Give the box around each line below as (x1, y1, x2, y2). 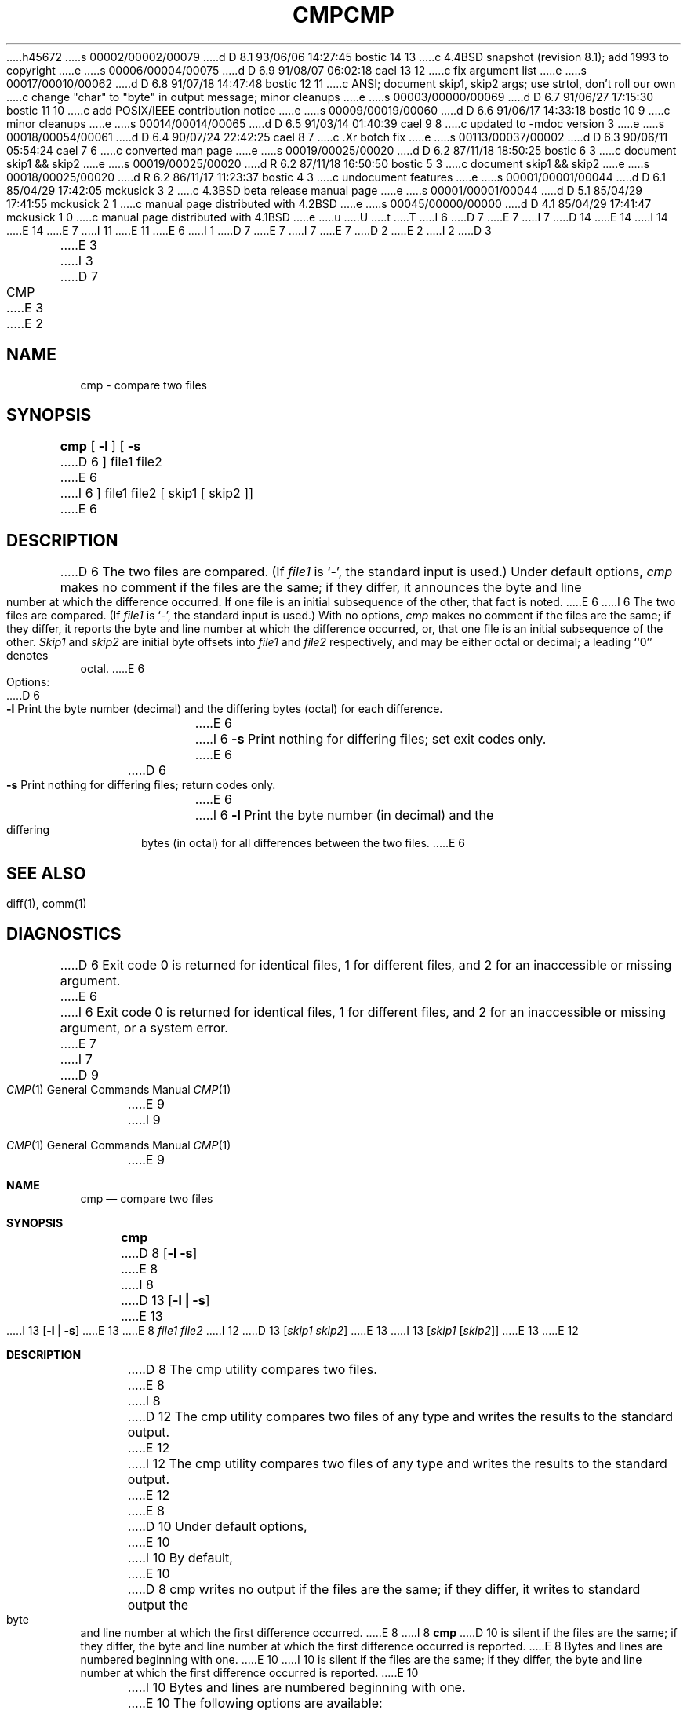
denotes (6, 649, 49, 663)
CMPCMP (293, 2, 394, 28)
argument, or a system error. (60, 1019, 228, 1036)
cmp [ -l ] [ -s (60, 438, 141, 455)
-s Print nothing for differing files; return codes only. (6, 778, 276, 792)
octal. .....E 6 (80, 662, 145, 676)
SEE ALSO (6, 863, 86, 883)
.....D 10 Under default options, (127, 1518, 307, 1534)
